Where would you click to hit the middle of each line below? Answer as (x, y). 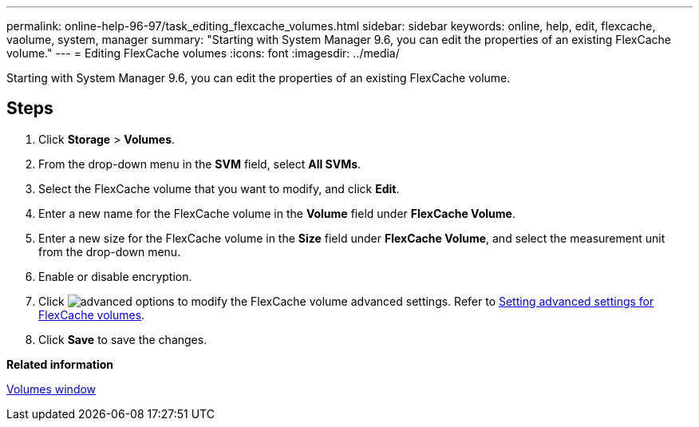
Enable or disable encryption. (115, 276)
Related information (60, 364)
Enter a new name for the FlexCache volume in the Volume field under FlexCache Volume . (277, 213)
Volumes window (51, 389)
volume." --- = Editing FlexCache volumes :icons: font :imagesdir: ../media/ (203, 53)
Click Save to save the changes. (123, 339)
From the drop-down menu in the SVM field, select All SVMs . (200, 164)
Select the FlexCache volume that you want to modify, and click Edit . (219, 188)
